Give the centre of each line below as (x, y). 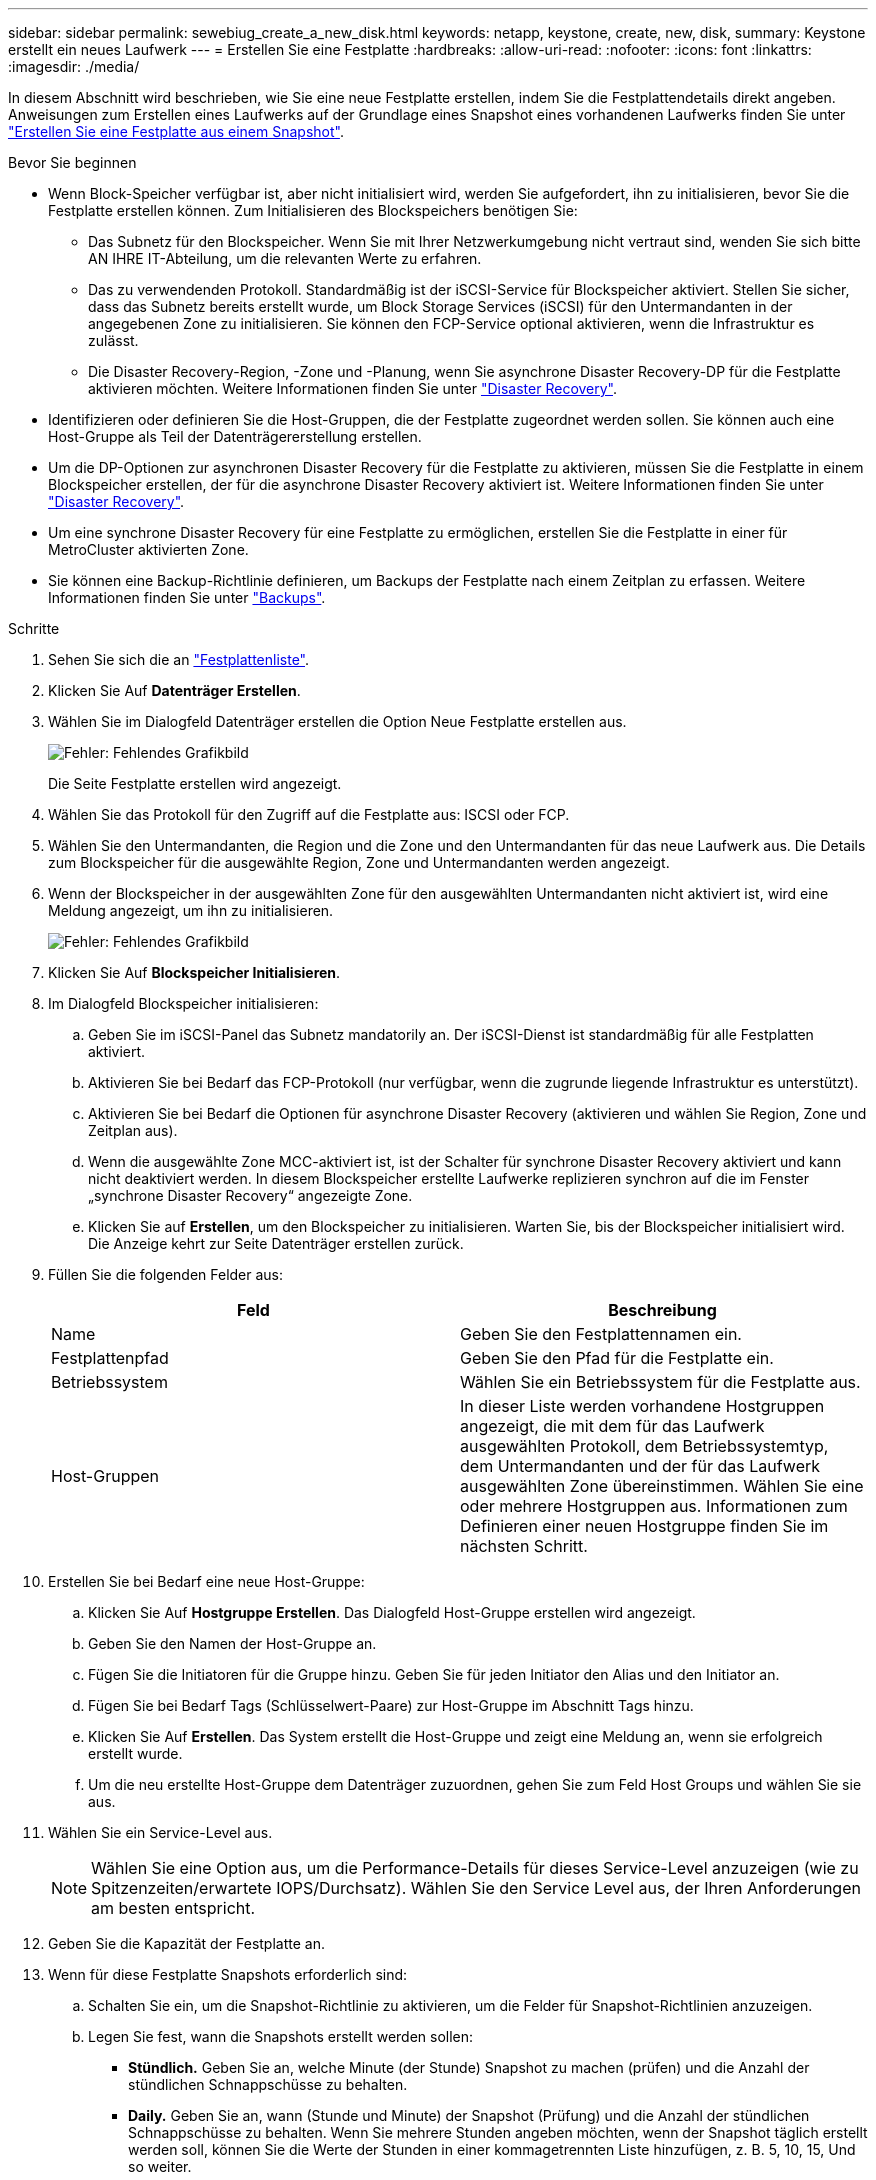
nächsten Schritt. (524, 1546)
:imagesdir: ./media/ (74, 66)
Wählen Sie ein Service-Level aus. (160, 1832)
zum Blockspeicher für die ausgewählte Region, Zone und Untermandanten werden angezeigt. (359, 862)
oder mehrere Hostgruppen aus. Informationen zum (654, 1506)
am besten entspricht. (173, 1908)
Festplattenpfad (110, 1358)
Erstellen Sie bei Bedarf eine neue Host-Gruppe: (206, 1581)
